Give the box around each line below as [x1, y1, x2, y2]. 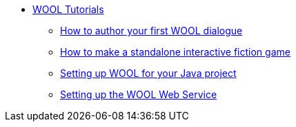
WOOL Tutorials [32, 3, 104, 15]
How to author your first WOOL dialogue [60, 25, 243, 36]
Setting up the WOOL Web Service [60, 89, 217, 100]
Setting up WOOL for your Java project [60, 67, 237, 79]
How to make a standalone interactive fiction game [60, 46, 290, 58]
